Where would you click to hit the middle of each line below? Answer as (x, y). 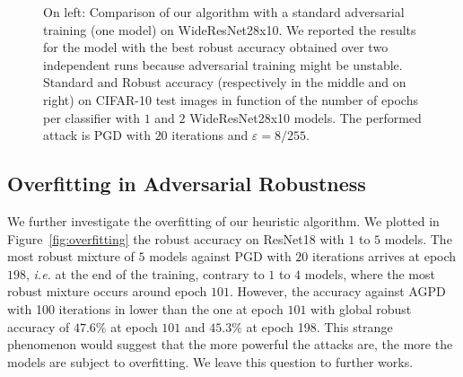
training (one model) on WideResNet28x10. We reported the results (230, 29)
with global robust (361, 308)
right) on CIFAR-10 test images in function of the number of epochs (231, 99)
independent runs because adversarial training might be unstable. (223, 64)
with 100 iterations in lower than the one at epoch (145, 308)
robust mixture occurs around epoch (107, 291)
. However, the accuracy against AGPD (338, 291)
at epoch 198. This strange (319, 326)
